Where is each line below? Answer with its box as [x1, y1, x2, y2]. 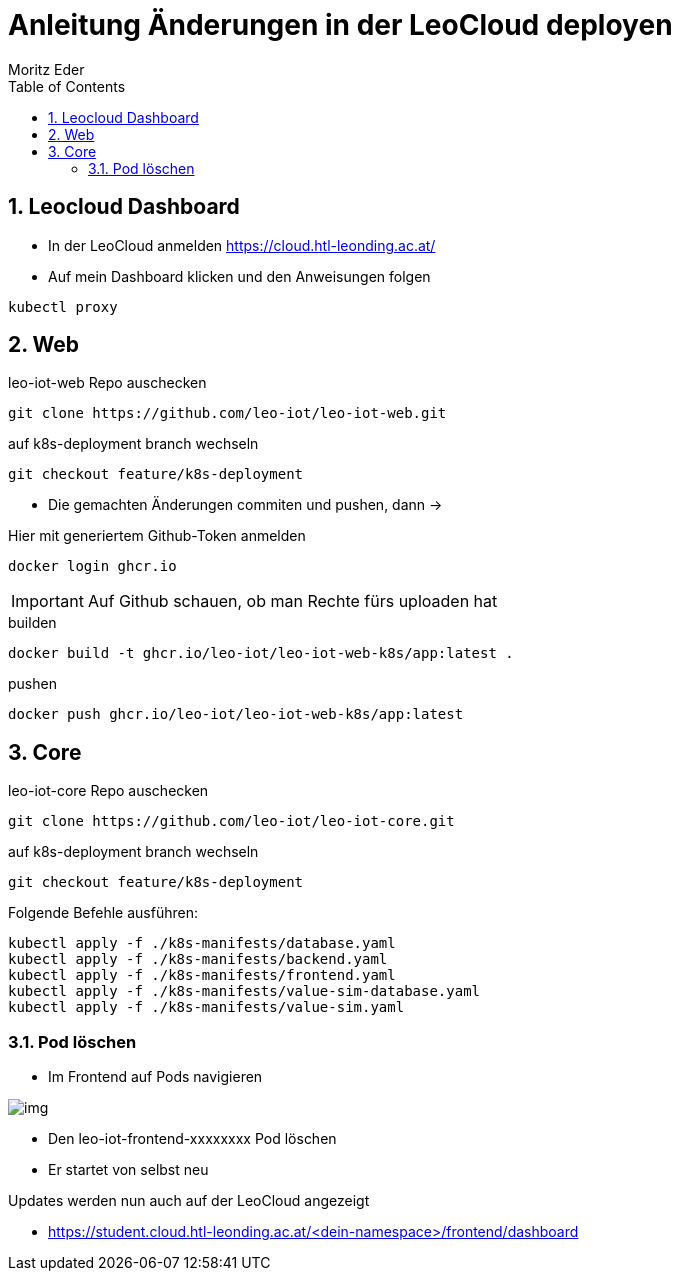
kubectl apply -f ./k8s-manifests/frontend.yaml [8, 967, 396, 984]
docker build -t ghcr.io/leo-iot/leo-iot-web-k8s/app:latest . [8, 645, 514, 662]
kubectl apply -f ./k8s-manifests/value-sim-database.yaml [8, 983, 481, 1000]
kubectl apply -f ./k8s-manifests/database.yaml [8, 935, 396, 952]
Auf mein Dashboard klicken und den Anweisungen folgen [48, 267, 431, 285]
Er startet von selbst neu [48, 1161, 209, 1179]
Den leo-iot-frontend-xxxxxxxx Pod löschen [48, 1130, 337, 1148]
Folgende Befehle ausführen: [8, 904, 198, 922]
